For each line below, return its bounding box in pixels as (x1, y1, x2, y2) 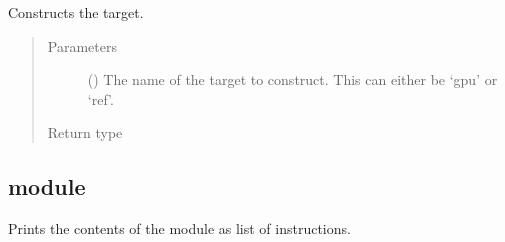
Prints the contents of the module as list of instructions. (8, 218, 351, 239)
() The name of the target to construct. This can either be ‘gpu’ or (87, 69, 498, 90)
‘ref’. (87, 88, 114, 109)
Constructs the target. (8, 2, 144, 22)
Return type (47, 122, 123, 143)
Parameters (47, 35, 117, 56)
